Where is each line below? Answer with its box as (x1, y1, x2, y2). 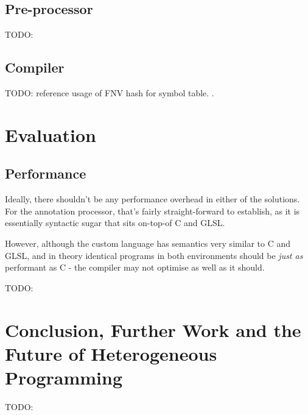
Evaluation (5, 122, 96, 147)
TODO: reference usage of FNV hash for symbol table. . (5, 87, 214, 99)
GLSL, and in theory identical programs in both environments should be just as (5, 249, 303, 261)
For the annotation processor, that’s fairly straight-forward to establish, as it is (5, 204, 300, 217)
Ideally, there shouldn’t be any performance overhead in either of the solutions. (5, 193, 300, 205)
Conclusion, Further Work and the (5, 317, 301, 342)
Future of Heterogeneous (5, 341, 217, 366)
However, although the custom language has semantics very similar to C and (5, 236, 291, 249)
